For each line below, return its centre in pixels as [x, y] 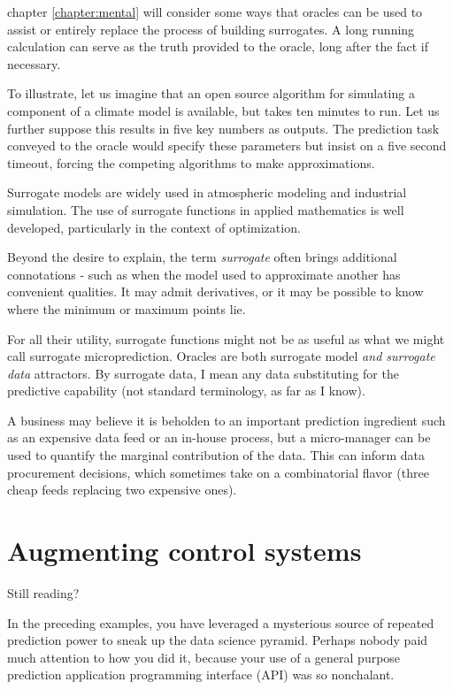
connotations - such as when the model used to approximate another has [204, 274]
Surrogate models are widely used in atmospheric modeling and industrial [207, 192]
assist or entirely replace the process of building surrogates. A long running [211, 29]
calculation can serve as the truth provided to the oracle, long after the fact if [218, 46]
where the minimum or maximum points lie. [127, 308]
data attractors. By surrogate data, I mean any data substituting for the [203, 373]
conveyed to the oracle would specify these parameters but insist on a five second [227, 146]
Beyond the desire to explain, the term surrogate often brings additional [202, 257]
